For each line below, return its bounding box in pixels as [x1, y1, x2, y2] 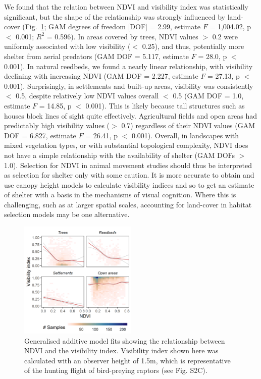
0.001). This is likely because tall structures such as [85, 100, 245, 111]
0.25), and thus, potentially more [142, 41, 244, 51]
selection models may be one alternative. [4, 209, 130, 220]
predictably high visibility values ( [4, 120, 110, 131]
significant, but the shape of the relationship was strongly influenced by [4, 11, 226, 22]
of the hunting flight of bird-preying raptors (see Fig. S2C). [24, 365, 207, 375]
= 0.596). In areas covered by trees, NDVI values [46, 31, 198, 41]
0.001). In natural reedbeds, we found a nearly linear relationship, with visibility [4, 61, 253, 71]
